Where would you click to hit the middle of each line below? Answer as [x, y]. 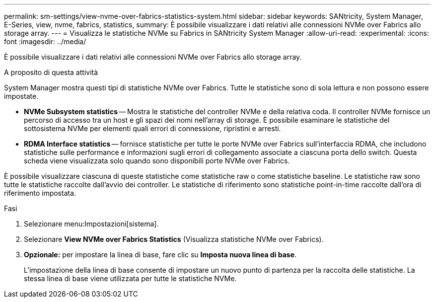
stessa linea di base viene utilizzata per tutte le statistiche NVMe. [130, 278]
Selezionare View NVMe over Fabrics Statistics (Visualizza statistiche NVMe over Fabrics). [174, 239]
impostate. [21, 96]
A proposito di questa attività [51, 72]
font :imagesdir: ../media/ [45, 41]
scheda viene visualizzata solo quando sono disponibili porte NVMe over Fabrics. [157, 161]
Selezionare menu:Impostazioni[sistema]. [91, 224]
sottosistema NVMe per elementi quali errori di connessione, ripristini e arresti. [152, 128]
